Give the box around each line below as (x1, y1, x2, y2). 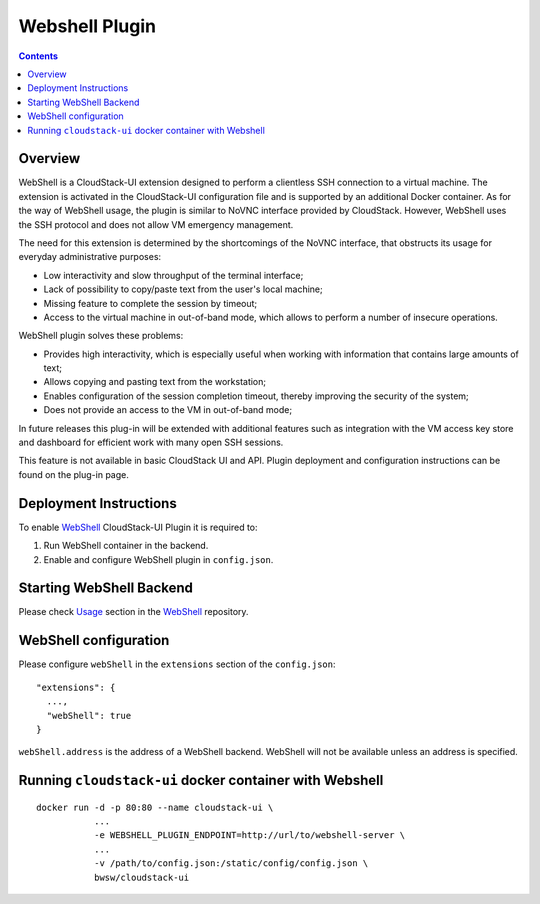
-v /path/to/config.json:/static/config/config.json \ (93, 858, 369, 869)
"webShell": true (46, 710, 132, 721)
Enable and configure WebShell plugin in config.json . (43, 553, 274, 565)
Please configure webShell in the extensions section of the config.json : (18, 658, 336, 670)
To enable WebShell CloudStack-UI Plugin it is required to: (18, 521, 259, 533)
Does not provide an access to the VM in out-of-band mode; (43, 404, 293, 416)
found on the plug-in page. (18, 468, 130, 480)
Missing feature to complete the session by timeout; (43, 297, 258, 309)
